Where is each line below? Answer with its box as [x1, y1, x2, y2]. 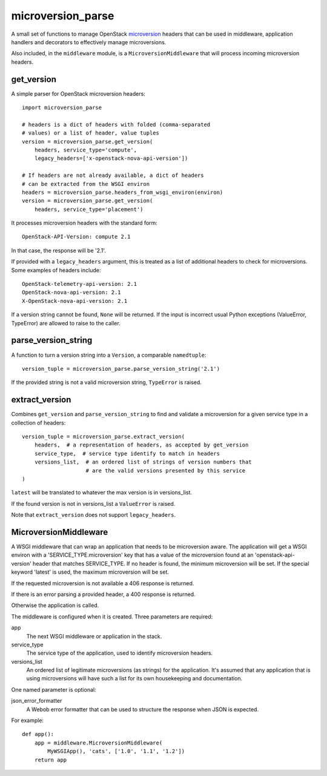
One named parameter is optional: [11, 686, 96, 693]
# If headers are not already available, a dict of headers [22, 172, 204, 179]
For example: [11, 717, 44, 724]
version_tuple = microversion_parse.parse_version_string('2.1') [22, 365, 220, 372]
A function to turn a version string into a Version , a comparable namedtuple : [11, 351, 206, 359]
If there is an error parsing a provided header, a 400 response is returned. [11, 591, 196, 598]
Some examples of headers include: [11, 267, 101, 274]
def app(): [22, 731, 54, 738]
